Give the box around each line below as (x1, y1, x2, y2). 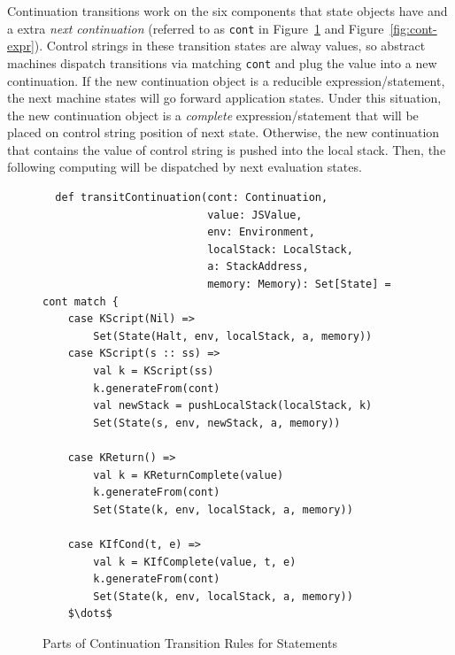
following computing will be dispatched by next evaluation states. (7, 158, 362, 176)
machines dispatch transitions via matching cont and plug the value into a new (7, 53, 437, 72)
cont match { (42, 295, 119, 308)
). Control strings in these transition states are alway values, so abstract (34, 36, 426, 55)
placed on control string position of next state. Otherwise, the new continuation (7, 123, 440, 142)
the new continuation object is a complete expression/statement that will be (7, 105, 419, 124)
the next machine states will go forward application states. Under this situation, (7, 89, 442, 107)
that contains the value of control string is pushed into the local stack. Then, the (7, 140, 446, 158)
